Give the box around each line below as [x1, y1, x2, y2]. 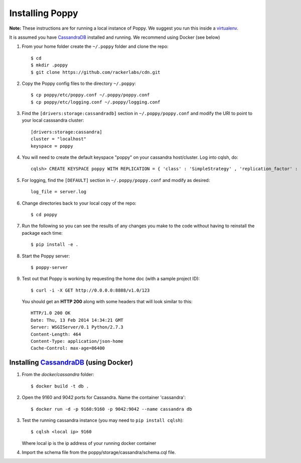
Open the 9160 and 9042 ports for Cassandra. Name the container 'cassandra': [22, 395, 186, 401]
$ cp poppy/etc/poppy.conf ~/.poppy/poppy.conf [31, 92, 150, 98]
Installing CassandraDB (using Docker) [9, 358, 133, 367]
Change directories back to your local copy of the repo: [22, 200, 136, 206]
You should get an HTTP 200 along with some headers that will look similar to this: [22, 299, 193, 305]
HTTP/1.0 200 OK [31, 310, 71, 316]
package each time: [22, 230, 63, 236]
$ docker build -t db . [31, 383, 89, 389]
